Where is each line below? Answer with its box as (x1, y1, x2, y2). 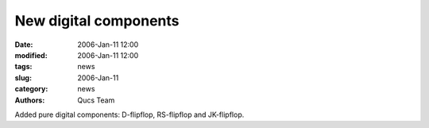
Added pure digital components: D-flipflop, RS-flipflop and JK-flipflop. (14, 110, 245, 119)
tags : (14, 62, 33, 72)
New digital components (14, 12, 180, 29)
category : (14, 84, 48, 94)
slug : (14, 72, 32, 83)
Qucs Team (77, 95, 115, 105)
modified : (14, 50, 48, 60)
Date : (14, 40, 33, 49)
